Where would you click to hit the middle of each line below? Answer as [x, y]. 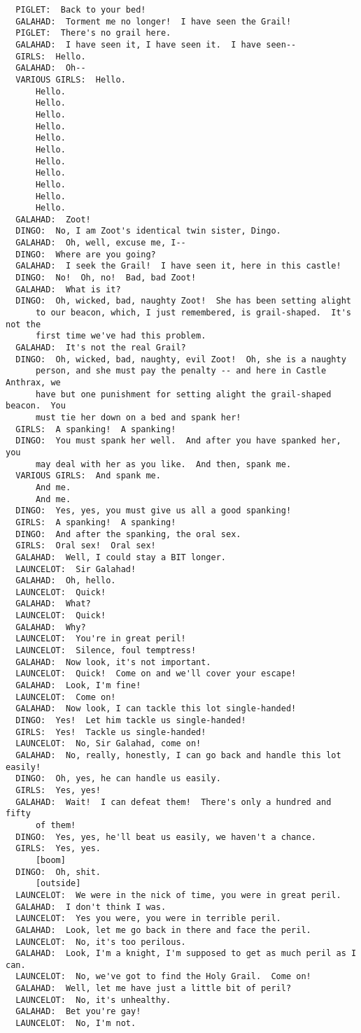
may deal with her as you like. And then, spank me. [163, 464]
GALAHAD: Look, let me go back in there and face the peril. [163, 930]
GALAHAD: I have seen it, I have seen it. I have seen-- [156, 44]
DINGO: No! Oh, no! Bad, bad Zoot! [106, 278]
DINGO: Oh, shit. [58, 872]
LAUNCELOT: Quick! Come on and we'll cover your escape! [156, 674]
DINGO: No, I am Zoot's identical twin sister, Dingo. [148, 231]
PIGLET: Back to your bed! [81, 10]
